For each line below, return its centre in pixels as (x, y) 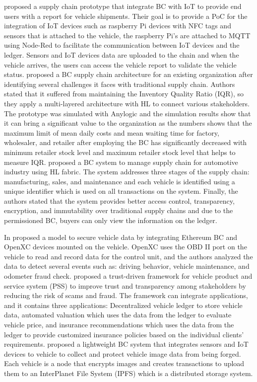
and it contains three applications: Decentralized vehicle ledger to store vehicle (123, 305)
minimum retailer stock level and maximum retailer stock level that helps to (120, 152)
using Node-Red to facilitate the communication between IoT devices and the (122, 45)
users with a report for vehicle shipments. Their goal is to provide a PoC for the (126, 16)
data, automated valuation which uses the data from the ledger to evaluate (118, 315)
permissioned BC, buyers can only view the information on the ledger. (111, 220)
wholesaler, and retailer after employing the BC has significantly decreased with (126, 142)
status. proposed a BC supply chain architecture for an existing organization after (128, 74)
